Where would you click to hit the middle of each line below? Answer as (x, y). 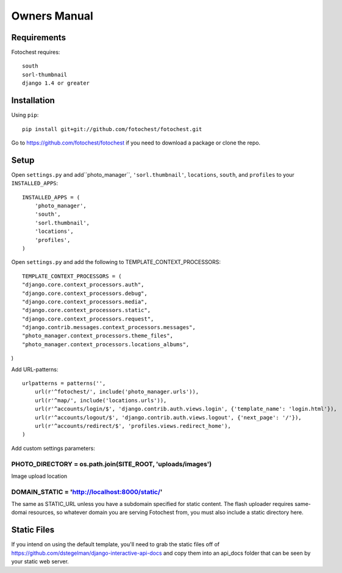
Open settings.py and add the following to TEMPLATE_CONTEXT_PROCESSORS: (116, 262)
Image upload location (39, 476)
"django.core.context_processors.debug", (85, 293)
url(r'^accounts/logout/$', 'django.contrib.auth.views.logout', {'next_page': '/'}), (168, 417)
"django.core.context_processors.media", (85, 301)
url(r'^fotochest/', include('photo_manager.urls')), (117, 392)
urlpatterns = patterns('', (64, 383)
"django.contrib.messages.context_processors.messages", (109, 327)
